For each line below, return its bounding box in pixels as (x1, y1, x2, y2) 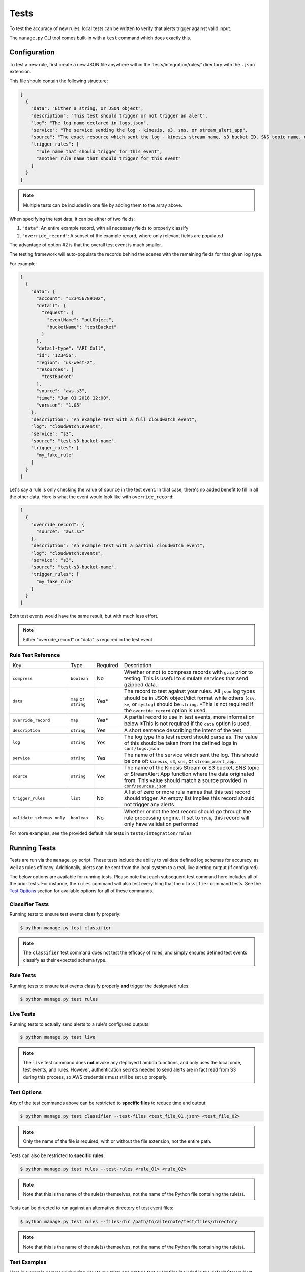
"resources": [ (36, 367, 74, 372)
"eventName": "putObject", (46, 317, 114, 323)
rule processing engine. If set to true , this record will (124, 814, 250, 821)
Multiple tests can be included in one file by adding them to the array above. (23, 201, 182, 208)
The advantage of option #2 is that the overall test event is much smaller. (9, 242, 162, 248)
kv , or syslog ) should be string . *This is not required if (124, 701, 254, 708)
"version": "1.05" (36, 402, 82, 408)
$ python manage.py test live (20, 1034, 96, 1040)
